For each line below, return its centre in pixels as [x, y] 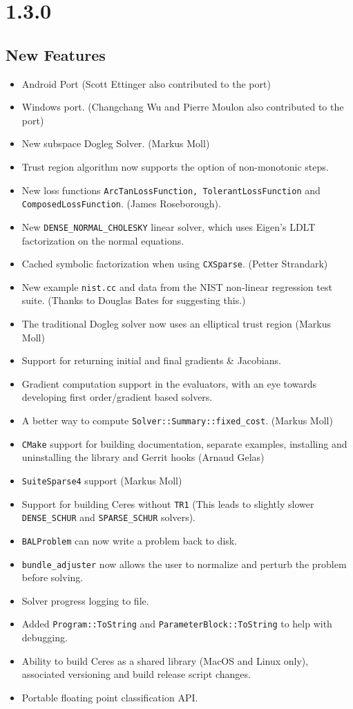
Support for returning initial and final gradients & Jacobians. [151, 360]
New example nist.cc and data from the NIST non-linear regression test [177, 286]
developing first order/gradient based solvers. [117, 397]
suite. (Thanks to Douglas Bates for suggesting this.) [134, 300]
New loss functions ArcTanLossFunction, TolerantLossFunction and [171, 190]
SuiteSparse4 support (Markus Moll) [102, 480]
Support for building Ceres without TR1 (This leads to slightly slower [168, 503]
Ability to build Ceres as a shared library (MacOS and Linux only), [165, 660]
